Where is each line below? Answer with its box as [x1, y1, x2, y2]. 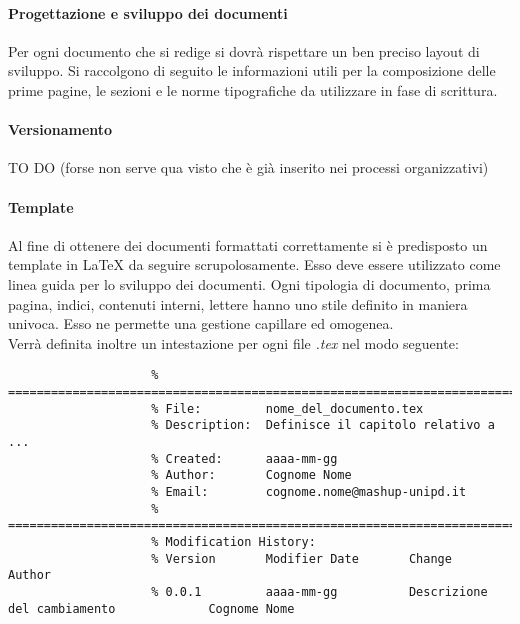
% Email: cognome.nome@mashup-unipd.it [151, 484, 467, 499]
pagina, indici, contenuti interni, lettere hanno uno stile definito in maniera [8, 293, 468, 314]
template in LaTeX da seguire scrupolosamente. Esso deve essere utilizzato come [8, 254, 501, 275]
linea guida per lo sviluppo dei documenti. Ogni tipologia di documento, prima [8, 273, 491, 294]
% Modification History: [151, 534, 316, 549]
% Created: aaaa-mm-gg [151, 451, 338, 466]
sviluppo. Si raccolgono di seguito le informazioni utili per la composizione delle [8, 60, 496, 81]
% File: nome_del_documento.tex [151, 401, 424, 416]
